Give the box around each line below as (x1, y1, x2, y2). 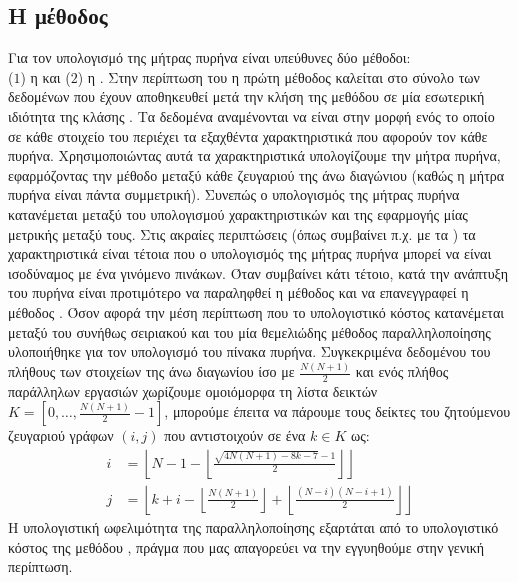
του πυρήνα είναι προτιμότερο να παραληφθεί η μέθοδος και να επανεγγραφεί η (8, 282, 469, 303)
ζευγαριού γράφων (8, 425, 114, 446)
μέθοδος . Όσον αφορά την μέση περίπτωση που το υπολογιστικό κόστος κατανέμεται (8, 301, 504, 322)
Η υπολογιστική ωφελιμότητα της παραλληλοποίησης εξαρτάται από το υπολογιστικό (8, 517, 499, 538)
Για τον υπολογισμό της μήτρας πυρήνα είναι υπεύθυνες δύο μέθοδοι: (8, 47, 411, 68)
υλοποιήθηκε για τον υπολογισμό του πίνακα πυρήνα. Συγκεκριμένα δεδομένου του (8, 341, 491, 362)
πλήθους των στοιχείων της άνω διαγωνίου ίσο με (8, 361, 295, 382)
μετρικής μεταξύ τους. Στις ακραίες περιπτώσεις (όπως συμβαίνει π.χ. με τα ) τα (8, 223, 476, 244)
